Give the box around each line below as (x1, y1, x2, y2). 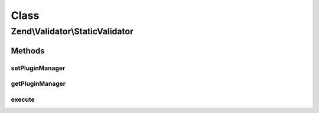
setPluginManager (11, 64, 66, 72)
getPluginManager (11, 80, 66, 88)
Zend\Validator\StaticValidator (11, 26, 134, 37)
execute (11, 95, 35, 104)
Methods (11, 46, 45, 56)
